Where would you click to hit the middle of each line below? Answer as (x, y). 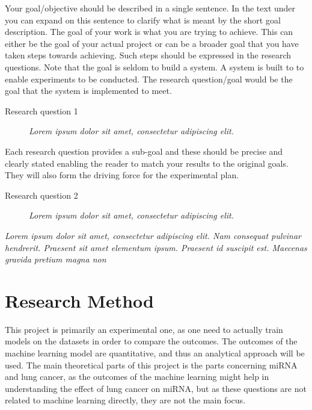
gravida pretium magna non (56, 259)
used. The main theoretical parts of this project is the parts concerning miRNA (151, 365)
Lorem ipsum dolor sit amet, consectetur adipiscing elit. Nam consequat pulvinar (153, 235)
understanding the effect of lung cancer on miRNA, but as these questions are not (156, 388)
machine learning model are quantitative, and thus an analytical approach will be (155, 353)
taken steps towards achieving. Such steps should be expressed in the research (148, 55)
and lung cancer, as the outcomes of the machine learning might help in (137, 377)
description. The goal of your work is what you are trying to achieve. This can (149, 32)
